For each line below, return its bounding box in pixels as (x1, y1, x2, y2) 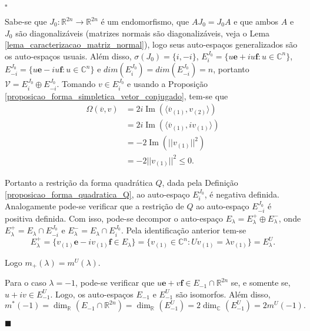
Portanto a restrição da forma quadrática (5, 176, 153, 189)
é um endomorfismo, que (101, 15, 189, 27)
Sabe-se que (5, 15, 47, 27)
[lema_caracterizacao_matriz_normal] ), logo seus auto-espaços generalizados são (5, 38, 298, 51)
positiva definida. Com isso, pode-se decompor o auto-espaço (5, 212, 224, 224)
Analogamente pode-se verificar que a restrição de (5, 200, 184, 212)
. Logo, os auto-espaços (50, 287, 134, 300)
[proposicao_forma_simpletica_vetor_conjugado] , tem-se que (5, 89, 228, 102)
